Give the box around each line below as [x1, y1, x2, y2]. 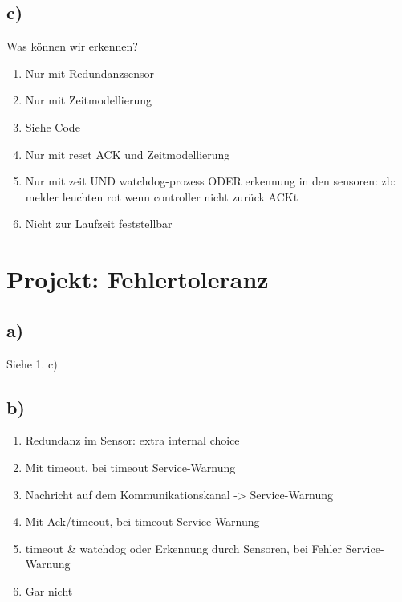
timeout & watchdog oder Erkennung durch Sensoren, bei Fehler [25, 539, 343, 556]
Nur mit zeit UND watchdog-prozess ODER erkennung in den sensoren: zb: [25, 173, 396, 189]
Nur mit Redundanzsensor [25, 64, 155, 81]
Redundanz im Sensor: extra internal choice [25, 432, 240, 449]
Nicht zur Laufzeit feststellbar [25, 215, 173, 232]
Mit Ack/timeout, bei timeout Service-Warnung [25, 513, 260, 530]
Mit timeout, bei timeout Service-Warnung [25, 458, 236, 475]
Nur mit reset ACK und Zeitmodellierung [25, 145, 230, 162]
